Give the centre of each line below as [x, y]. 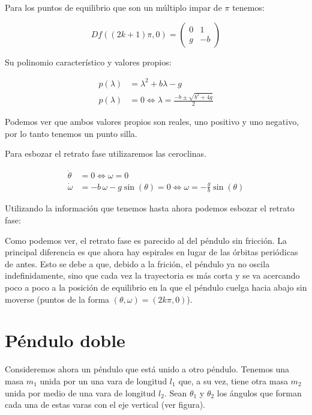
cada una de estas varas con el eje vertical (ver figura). [105, 404]
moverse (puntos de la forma [57, 299]
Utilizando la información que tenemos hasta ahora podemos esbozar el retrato [150, 208]
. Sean [175, 392]
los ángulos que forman [259, 392]
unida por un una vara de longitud [103, 380]
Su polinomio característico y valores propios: [88, 62]
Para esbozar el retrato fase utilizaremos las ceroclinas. [106, 153]
